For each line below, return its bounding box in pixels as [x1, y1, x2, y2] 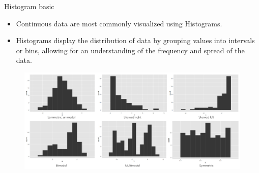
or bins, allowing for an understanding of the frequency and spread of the [16, 45, 245, 55]
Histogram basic [4, 1, 54, 11]
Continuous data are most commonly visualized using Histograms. [16, 18, 222, 28]
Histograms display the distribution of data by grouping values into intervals [16, 35, 255, 46]
